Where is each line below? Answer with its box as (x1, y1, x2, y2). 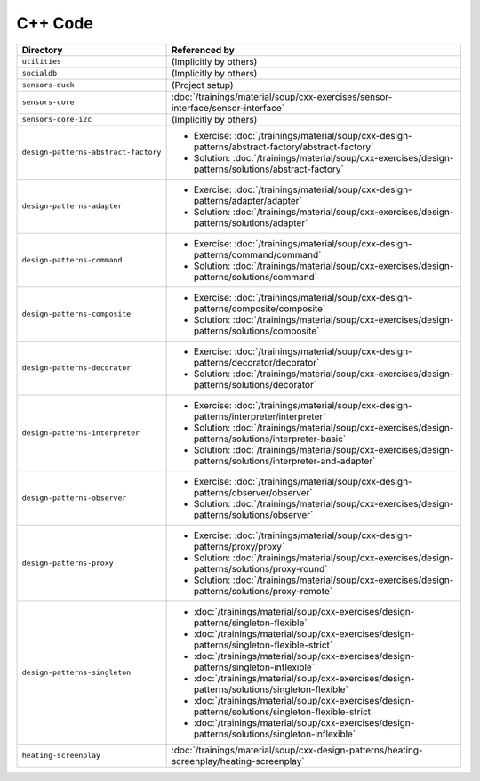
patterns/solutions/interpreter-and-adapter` (193, 455, 376, 467)
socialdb (21, 68, 58, 78)
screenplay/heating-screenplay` (171, 754, 306, 767)
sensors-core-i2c (21, 115, 92, 125)
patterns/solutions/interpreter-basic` (193, 432, 347, 445)
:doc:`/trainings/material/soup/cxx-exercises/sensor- (171, 90, 393, 102)
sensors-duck (21, 80, 75, 90)
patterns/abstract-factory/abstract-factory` (193, 141, 374, 153)
